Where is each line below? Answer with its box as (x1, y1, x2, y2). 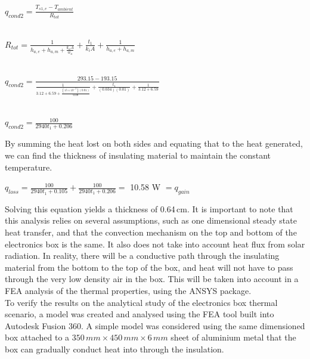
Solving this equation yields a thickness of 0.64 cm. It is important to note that (5, 202, 293, 215)
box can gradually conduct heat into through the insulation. (5, 343, 224, 355)
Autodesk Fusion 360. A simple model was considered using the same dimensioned (5, 319, 305, 332)
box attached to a (5, 331, 70, 343)
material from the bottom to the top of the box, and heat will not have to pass (5, 261, 293, 273)
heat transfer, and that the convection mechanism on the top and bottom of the (5, 226, 297, 239)
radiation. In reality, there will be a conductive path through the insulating (5, 249, 280, 262)
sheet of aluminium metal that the (170, 331, 296, 343)
